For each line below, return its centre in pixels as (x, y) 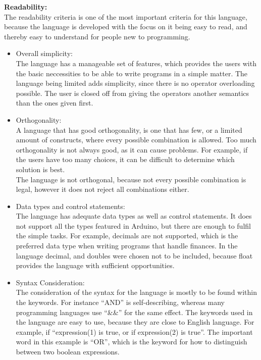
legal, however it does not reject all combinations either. (102, 189)
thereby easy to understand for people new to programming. (97, 36)
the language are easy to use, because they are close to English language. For (135, 322)
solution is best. (40, 169)
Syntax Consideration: (50, 282)
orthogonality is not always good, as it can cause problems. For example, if (132, 149)
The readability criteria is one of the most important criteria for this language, (126, 16)
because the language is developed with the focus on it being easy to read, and (126, 27)
